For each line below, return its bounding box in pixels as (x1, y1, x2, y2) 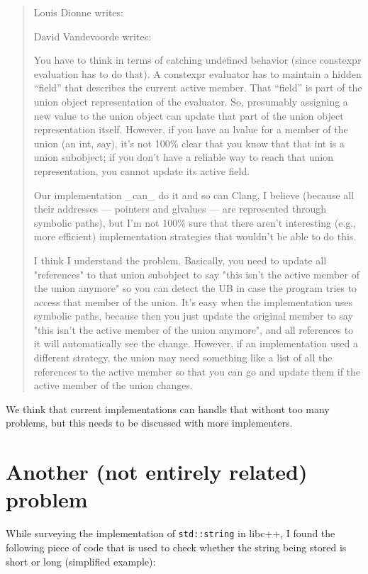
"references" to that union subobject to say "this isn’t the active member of (33, 266, 359, 281)
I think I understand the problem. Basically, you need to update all (33, 252, 327, 267)
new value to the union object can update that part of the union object (33, 108, 344, 123)
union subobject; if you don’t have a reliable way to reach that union (33, 150, 333, 164)
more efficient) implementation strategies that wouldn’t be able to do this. (33, 229, 357, 244)
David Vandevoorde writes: (33, 28, 152, 43)
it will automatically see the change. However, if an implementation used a (33, 336, 358, 351)
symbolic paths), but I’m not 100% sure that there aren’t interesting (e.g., (33, 215, 357, 230)
